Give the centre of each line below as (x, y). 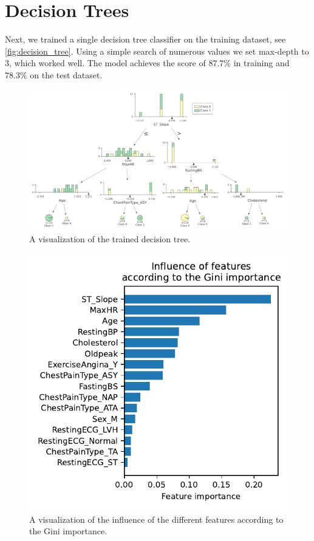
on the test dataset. (66, 74)
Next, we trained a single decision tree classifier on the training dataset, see (145, 39)
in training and (261, 63)
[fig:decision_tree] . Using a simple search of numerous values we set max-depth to (157, 51)
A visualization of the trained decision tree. (110, 238)
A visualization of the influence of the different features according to (156, 519)
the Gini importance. (68, 531)
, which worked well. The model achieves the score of (108, 63)
